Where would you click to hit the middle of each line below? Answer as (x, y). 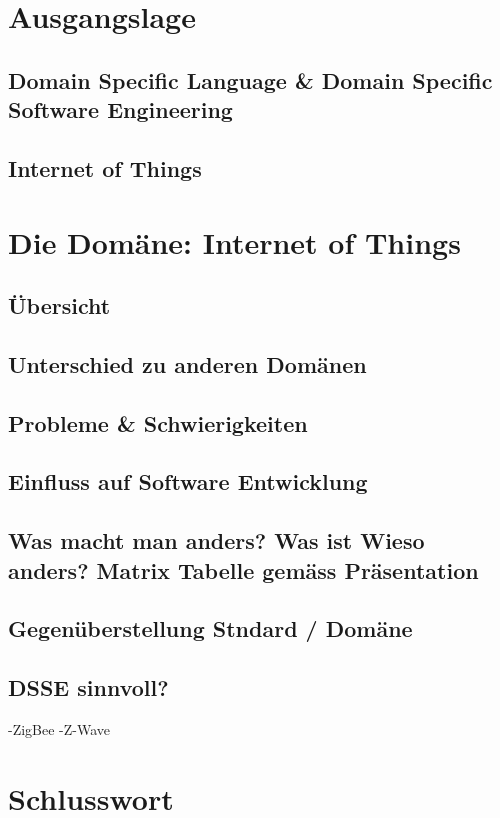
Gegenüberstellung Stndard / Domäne (210, 628)
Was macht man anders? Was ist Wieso (216, 540)
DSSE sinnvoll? (88, 687)
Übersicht (59, 305)
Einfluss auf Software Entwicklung (188, 481)
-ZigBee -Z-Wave (59, 728)
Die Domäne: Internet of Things (234, 241)
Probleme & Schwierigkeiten (158, 422)
